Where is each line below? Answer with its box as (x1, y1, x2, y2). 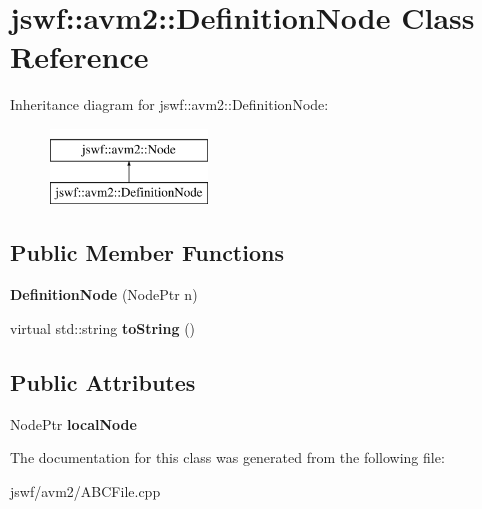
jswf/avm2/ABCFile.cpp (10, 480, 161, 501)
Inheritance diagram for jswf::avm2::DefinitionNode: (10, 94, 329, 115)
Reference (10, 36, 149, 77)
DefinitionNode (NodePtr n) (10, 284, 198, 305)
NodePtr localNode (10, 413, 137, 434)
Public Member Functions (10, 237, 284, 268)
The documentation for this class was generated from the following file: (10, 447, 445, 468)
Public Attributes (10, 366, 196, 397)
